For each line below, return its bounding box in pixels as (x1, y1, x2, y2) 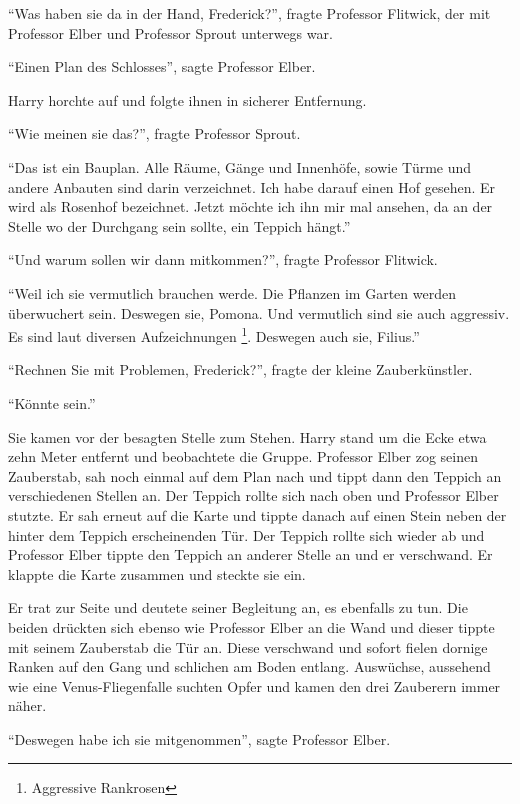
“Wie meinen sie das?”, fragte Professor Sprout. (8, 123, 301, 144)
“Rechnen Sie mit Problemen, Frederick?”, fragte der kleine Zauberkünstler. (8, 359, 473, 380)
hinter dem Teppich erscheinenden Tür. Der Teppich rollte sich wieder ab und (8, 524, 485, 545)
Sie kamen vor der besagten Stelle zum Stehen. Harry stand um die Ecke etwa (8, 426, 487, 447)
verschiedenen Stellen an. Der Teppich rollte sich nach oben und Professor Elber (8, 485, 499, 506)
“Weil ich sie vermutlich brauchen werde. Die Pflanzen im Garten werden (8, 282, 456, 303)
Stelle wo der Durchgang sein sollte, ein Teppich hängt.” (8, 215, 351, 236)
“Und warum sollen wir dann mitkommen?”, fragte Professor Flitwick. (8, 249, 438, 270)
